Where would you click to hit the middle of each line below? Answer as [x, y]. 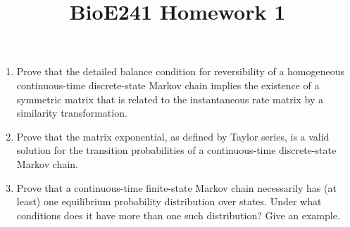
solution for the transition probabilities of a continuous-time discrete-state [176, 150]
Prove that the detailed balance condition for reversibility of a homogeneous [181, 71]
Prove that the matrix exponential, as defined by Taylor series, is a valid [173, 136]
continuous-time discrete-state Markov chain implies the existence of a [168, 85]
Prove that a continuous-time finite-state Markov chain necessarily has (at [176, 187]
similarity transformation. [72, 113]
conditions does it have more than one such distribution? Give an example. [178, 215]
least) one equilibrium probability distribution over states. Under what [169, 201]
